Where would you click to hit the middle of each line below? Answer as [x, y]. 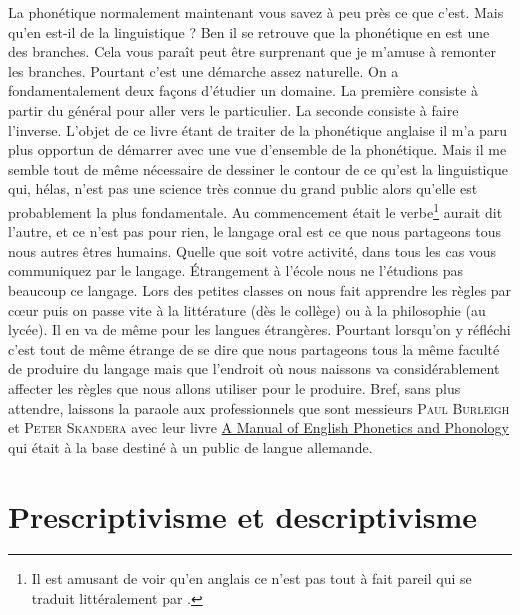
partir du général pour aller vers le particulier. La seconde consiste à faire [233, 109]
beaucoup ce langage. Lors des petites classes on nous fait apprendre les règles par [260, 289]
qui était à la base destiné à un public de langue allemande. [190, 446]
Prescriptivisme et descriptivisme [242, 515]
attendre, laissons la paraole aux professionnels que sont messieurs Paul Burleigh [259, 407]
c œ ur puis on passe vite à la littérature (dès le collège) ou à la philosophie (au [247, 309]
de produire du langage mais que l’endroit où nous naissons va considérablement [254, 368]
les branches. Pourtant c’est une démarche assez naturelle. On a [203, 70]
